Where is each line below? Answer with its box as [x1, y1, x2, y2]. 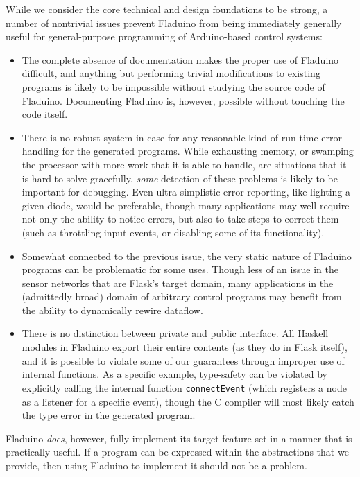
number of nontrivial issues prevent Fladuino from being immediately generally [6, 15, 342, 30]
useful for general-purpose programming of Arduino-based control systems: [6, 29, 323, 44]
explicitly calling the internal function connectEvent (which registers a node [22, 380, 347, 394]
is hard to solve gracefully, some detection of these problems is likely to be [22, 171, 338, 185]
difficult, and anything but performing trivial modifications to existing [22, 66, 320, 80]
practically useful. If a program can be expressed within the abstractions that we [6, 444, 349, 459]
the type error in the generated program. [22, 408, 196, 422]
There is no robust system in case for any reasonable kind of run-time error [22, 130, 342, 144]
